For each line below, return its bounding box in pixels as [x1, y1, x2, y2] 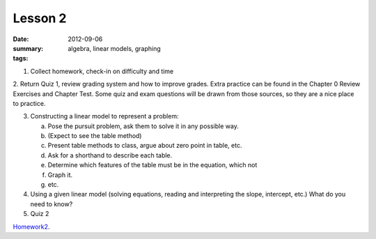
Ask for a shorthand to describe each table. [47, 151, 173, 160]
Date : [13, 35, 29, 43]
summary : [13, 44, 44, 52]
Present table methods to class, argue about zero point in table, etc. [47, 141, 242, 150]
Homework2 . [13, 222, 50, 231]
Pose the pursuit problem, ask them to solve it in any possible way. [47, 122, 240, 130]
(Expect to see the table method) [47, 132, 142, 140]
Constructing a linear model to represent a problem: [30, 112, 179, 121]
